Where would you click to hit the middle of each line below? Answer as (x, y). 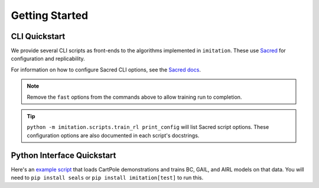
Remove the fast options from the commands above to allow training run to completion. (134, 97)
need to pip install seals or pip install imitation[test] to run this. (107, 178)
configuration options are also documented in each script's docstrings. (113, 135)
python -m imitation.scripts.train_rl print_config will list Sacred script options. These (148, 127)
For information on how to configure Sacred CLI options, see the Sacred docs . (106, 69)
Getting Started (50, 15)
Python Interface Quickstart (64, 155)
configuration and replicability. (48, 59)
